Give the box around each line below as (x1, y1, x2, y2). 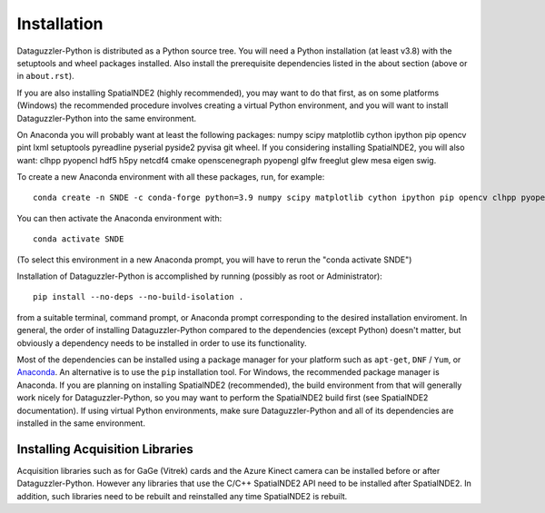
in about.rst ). (16, 71, 74, 82)
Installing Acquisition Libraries (16, 441, 194, 457)
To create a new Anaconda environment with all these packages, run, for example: (16, 172, 325, 183)
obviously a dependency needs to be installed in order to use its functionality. (16, 337, 308, 349)
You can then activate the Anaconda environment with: (16, 212, 223, 223)
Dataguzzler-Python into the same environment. (16, 113, 197, 123)
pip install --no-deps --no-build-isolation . (33, 291, 244, 302)
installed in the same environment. (16, 418, 145, 429)
